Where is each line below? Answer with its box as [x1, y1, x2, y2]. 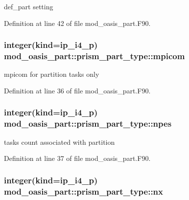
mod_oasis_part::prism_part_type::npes [4, 117, 172, 130]
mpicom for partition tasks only [4, 69, 99, 79]
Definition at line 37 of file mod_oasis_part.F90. [4, 153, 151, 163]
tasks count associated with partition [4, 136, 115, 147]
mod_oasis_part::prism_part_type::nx [4, 185, 163, 197]
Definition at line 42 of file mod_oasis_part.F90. [4, 18, 151, 28]
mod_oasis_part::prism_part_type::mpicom [4, 50, 185, 62]
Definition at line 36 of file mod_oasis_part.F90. [4, 85, 151, 95]
